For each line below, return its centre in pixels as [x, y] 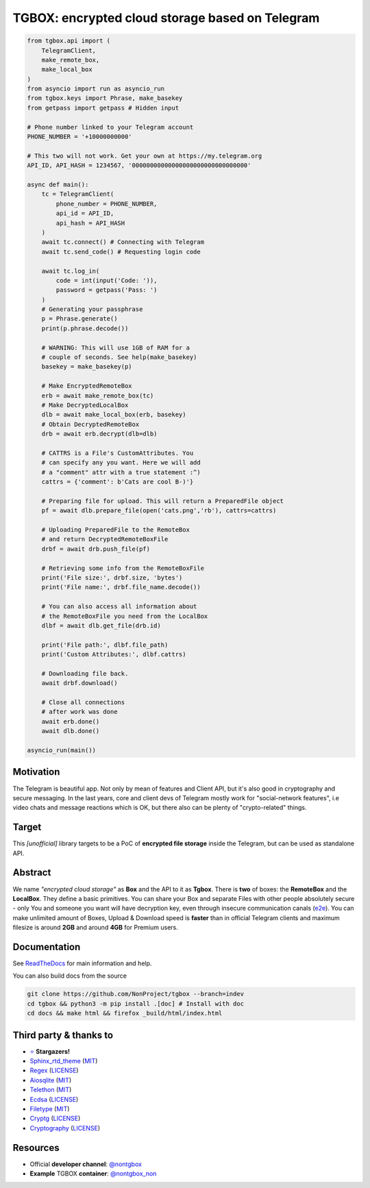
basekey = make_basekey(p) [87, 367]
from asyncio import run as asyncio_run [96, 89]
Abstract [32, 873]
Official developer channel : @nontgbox [86, 1164]
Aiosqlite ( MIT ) [51, 1080]
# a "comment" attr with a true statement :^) [121, 472]
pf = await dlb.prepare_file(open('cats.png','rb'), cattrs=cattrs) [159, 511]
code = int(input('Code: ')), [107, 280]
